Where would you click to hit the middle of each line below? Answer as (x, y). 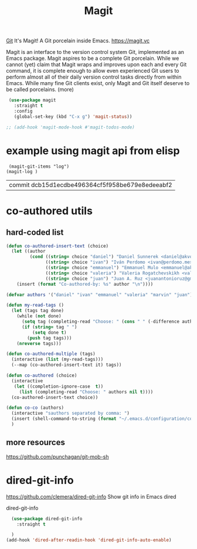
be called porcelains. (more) (40, 90)
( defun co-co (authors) (35, 408)
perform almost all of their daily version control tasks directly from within (94, 77)
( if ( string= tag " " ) (49, 327)
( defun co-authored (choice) (42, 375)
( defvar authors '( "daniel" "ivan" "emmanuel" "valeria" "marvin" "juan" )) (101, 294)
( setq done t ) (49, 333)
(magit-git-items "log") (39, 166)
